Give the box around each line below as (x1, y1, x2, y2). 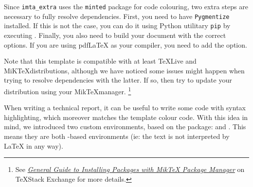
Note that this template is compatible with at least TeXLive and (4, 56, 197, 66)
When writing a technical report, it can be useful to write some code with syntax (4, 102, 246, 113)
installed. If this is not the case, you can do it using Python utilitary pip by (4, 20, 231, 31)
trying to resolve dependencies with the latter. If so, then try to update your (4, 75, 232, 85)
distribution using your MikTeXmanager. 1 (4, 85, 131, 96)
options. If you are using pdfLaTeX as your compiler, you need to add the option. (4, 39, 247, 50)
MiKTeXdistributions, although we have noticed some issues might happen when (4, 65, 245, 75)
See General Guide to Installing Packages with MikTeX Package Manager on (15, 164, 245, 174)
